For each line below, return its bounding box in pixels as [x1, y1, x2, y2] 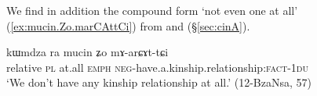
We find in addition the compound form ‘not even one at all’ [6, 2, 298, 18]
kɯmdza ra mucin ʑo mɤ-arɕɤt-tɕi [6, 44, 169, 60]
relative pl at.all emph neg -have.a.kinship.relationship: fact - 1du [6, 59, 308, 75]
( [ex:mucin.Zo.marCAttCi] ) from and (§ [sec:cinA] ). [6, 17, 250, 34]
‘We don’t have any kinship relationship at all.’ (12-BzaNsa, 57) [6, 74, 312, 91]
